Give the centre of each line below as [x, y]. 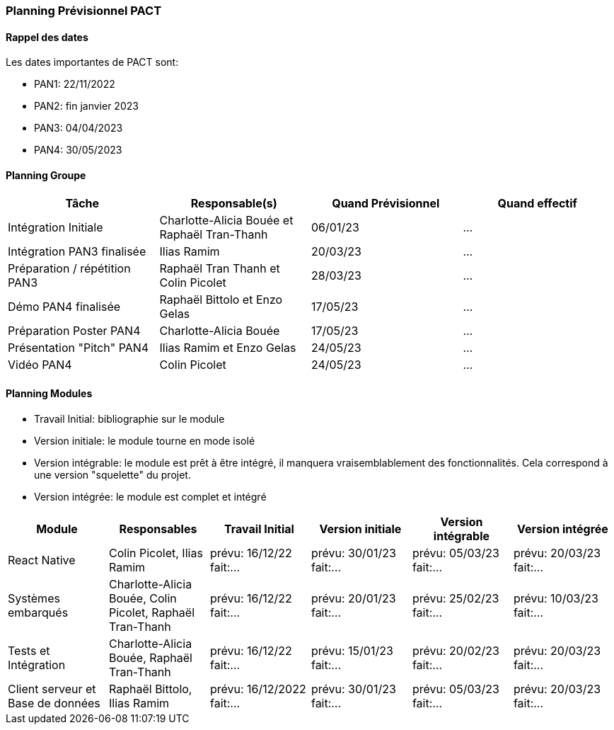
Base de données [54, 703]
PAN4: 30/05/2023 [78, 150]
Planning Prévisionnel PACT [84, 11]
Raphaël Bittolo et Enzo [221, 300]
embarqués [38, 612]
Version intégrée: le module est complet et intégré [150, 496]
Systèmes [34, 598]
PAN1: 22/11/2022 [75, 84]
